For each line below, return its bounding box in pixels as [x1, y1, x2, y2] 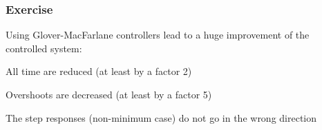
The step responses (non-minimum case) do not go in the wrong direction [6, 110, 317, 124]
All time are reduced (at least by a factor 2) [6, 64, 192, 78]
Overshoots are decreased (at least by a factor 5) [6, 87, 212, 101]
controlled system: [6, 41, 82, 55]
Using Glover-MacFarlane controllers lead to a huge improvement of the [6, 28, 310, 42]
